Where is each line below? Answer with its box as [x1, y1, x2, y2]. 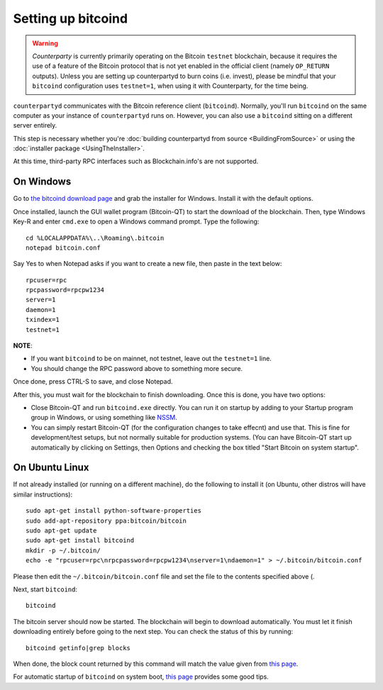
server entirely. [13, 121, 57, 130]
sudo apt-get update [26, 527, 97, 535]
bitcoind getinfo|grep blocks [26, 644, 131, 652]
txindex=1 [26, 316, 60, 324]
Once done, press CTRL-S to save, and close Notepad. [13, 377, 173, 386]
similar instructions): [13, 490, 73, 499]
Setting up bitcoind [13, 11, 128, 26]
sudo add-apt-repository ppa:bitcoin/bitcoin [26, 516, 187, 525]
